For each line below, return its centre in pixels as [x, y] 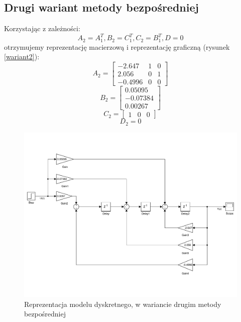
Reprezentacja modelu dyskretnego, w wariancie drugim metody [123, 304]
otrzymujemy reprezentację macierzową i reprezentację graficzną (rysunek [117, 46]
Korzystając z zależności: [42, 28]
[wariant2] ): [22, 57]
